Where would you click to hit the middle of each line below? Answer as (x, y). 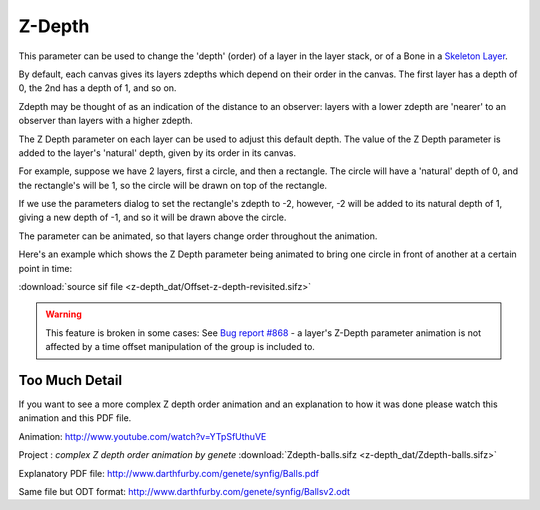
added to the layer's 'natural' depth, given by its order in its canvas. (157, 152)
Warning (63, 314)
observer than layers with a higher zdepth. (106, 121)
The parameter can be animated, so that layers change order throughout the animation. (198, 236)
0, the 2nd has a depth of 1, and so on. (97, 88)
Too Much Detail (70, 380)
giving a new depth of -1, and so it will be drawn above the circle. (152, 217)
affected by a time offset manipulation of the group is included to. (180, 347)
